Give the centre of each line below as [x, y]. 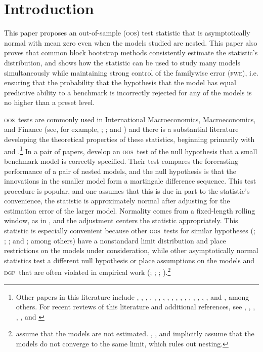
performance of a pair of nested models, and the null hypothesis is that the [120, 171]
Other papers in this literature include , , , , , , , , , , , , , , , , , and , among [133, 296]
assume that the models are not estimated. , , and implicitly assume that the [135, 333]
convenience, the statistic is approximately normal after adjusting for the [117, 201]
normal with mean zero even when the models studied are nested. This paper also [131, 42]
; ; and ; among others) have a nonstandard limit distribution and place [115, 240]
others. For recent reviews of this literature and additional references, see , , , [136, 307]
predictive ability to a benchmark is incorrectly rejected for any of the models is [128, 92]
